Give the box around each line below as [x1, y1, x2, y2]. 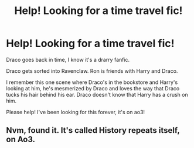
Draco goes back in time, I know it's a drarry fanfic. [6, 56, 130, 63]
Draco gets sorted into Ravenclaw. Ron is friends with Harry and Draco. [6, 67, 178, 74]
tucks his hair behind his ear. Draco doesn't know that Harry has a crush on [6, 91, 189, 98]
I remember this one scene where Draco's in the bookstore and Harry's [6, 79, 178, 86]
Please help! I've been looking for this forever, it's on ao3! [6, 108, 145, 115]
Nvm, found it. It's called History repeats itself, [6, 125, 180, 135]
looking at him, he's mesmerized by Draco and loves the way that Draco [6, 84, 180, 91]
